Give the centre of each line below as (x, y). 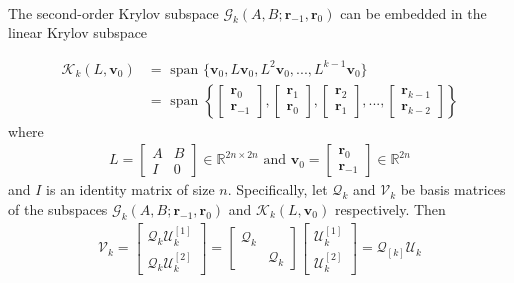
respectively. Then (390, 208)
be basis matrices (453, 189)
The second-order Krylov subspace (113, 12)
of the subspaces (58, 208)
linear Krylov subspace (78, 32)
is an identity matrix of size (130, 189)
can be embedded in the (413, 12)
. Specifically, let (277, 189)
